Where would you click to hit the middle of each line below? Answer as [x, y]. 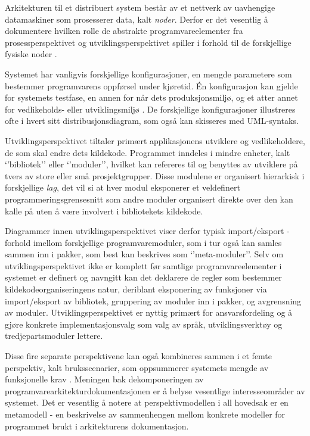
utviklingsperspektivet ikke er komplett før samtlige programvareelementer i [143, 265]
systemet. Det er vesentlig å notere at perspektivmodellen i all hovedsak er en [147, 402]
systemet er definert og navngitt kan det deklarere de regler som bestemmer [143, 277]
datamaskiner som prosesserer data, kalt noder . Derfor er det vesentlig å [137, 19]
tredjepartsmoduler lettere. [54, 336]
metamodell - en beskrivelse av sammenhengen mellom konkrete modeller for [145, 414]
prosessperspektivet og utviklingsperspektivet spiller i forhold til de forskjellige [148, 42]
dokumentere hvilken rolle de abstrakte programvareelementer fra [124, 31]
